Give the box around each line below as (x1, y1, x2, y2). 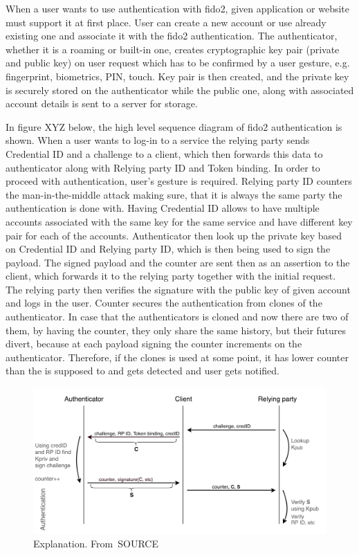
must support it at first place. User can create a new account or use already (6, 15, 326, 29)
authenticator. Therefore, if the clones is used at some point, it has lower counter (6, 349, 349, 364)
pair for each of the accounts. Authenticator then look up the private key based (6, 228, 342, 242)
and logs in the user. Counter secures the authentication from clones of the (6, 295, 322, 310)
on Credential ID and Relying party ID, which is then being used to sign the (6, 242, 331, 256)
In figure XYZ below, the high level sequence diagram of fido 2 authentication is (6, 119, 342, 134)
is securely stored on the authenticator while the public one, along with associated (6, 82, 354, 97)
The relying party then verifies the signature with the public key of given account (6, 282, 351, 296)
